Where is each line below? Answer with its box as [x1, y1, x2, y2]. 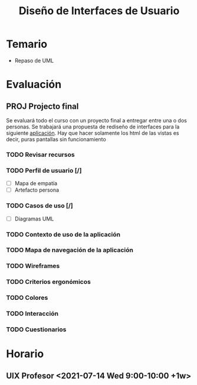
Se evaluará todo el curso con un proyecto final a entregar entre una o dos [6, 117, 187, 124]
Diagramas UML [14, 215, 54, 222]
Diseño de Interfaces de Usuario [18, 4, 180, 18]
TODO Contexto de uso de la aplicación [6, 230, 121, 238]
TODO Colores [6, 294, 48, 302]
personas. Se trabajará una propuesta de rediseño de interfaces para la [6, 123, 180, 130]
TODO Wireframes [6, 262, 60, 270]
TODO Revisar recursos [6, 150, 75, 158]
